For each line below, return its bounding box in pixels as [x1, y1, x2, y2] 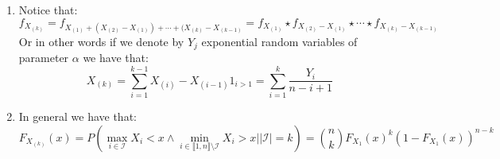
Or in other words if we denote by [18, 33, 184, 49]
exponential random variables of [201, 33, 358, 49]
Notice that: [18, 2, 78, 17]
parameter [18, 49, 69, 66]
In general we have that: [18, 107, 137, 124]
